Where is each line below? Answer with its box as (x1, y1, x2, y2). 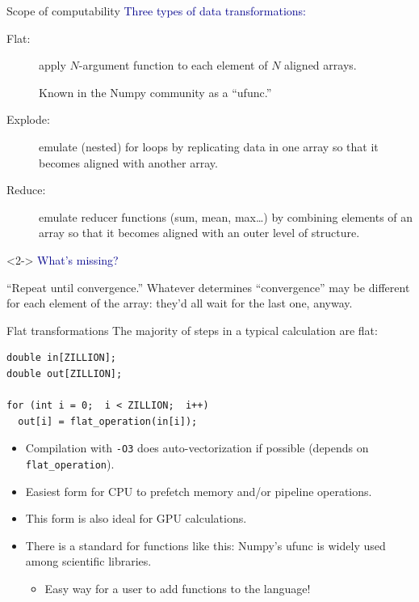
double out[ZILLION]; (6, 367, 123, 379)
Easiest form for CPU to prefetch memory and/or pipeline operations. (25, 482, 372, 499)
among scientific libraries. (25, 553, 152, 570)
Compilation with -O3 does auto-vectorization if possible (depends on (25, 439, 369, 456)
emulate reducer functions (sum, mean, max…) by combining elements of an (39, 208, 413, 225)
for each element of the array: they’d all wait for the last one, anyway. (6, 295, 353, 312)
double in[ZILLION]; (6, 352, 117, 364)
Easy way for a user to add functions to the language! (44, 579, 311, 596)
